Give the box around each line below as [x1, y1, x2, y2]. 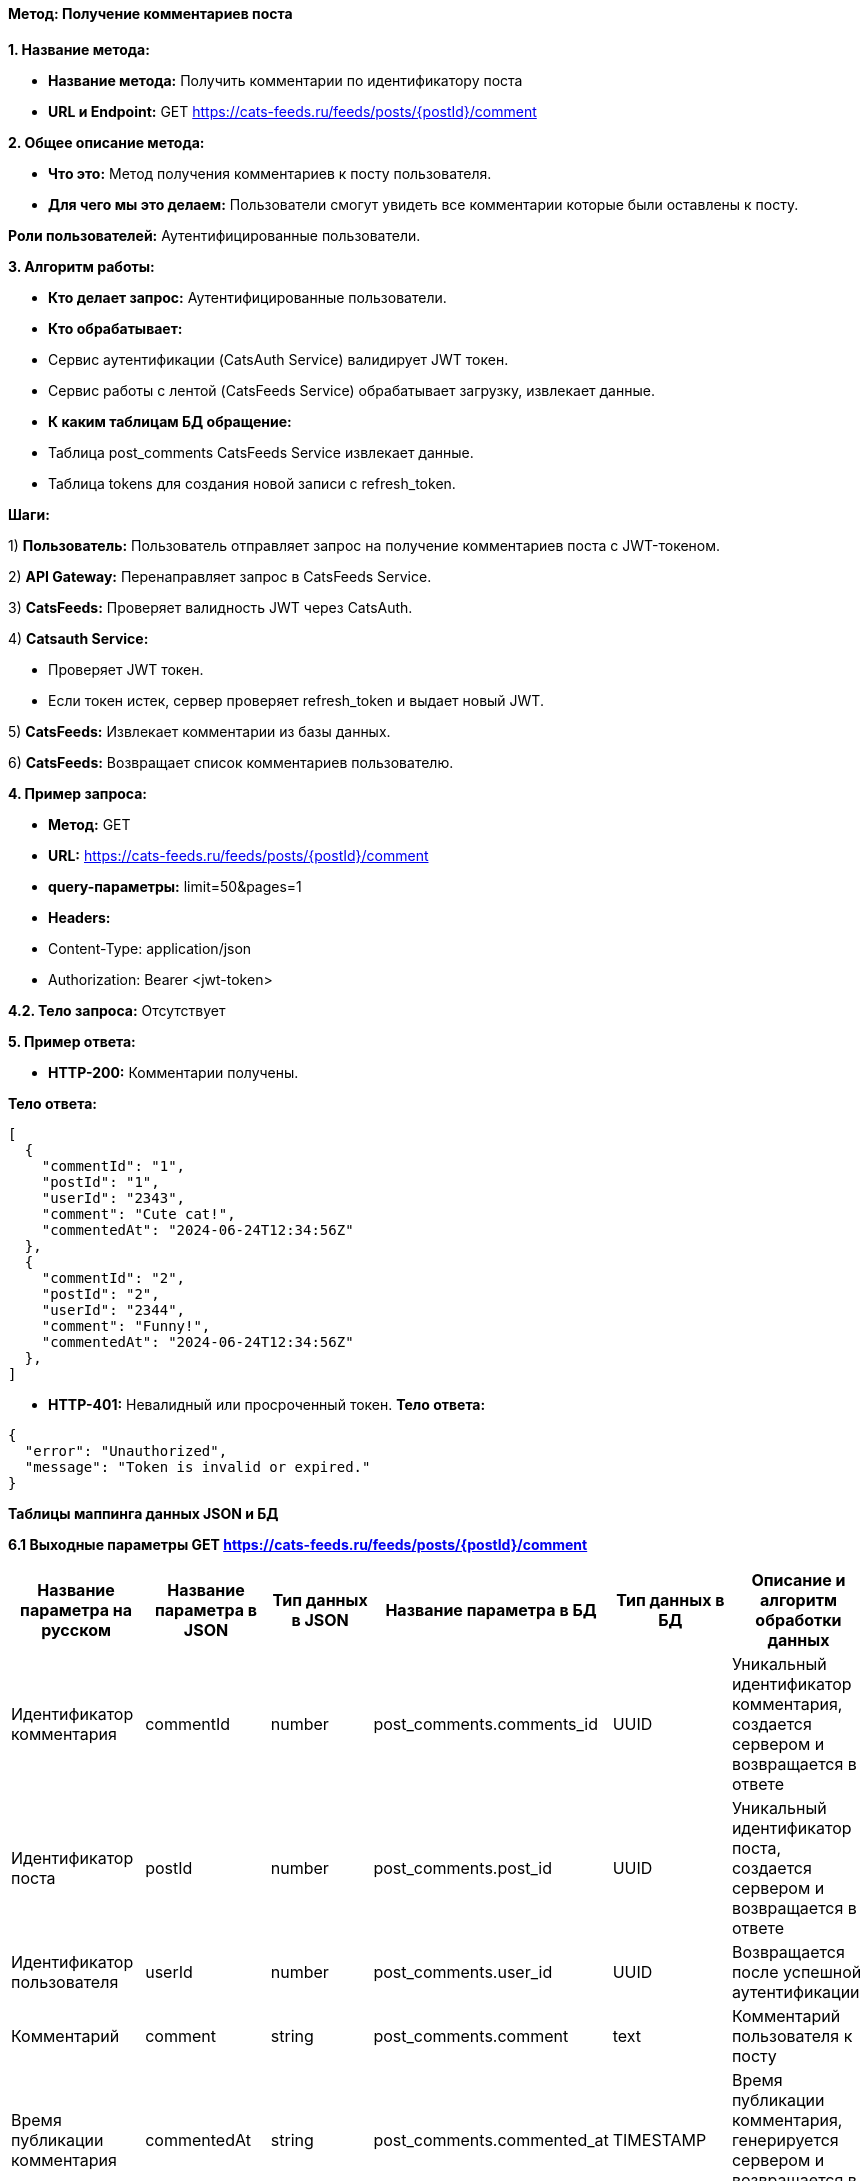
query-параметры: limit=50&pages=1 [48, 877, 302, 895]
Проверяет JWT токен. [48, 660, 204, 678]
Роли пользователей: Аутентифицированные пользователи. [8, 226, 421, 244]
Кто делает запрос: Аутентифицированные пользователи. [48, 288, 447, 306]
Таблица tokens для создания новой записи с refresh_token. [48, 474, 456, 492]
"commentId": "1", [41, 1157, 186, 1174]
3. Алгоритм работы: [8, 257, 155, 275]
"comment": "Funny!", [41, 1317, 211, 1334]
